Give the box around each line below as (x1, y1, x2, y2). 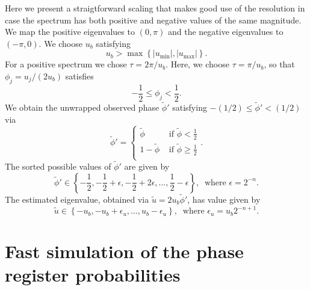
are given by (124, 160, 170, 173)
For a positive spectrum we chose (5, 58, 127, 70)
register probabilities (5, 262, 181, 287)
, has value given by (187, 193, 261, 205)
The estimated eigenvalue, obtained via (5, 193, 149, 205)
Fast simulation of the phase (5, 239, 244, 264)
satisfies (65, 69, 94, 82)
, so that (264, 58, 295, 70)
